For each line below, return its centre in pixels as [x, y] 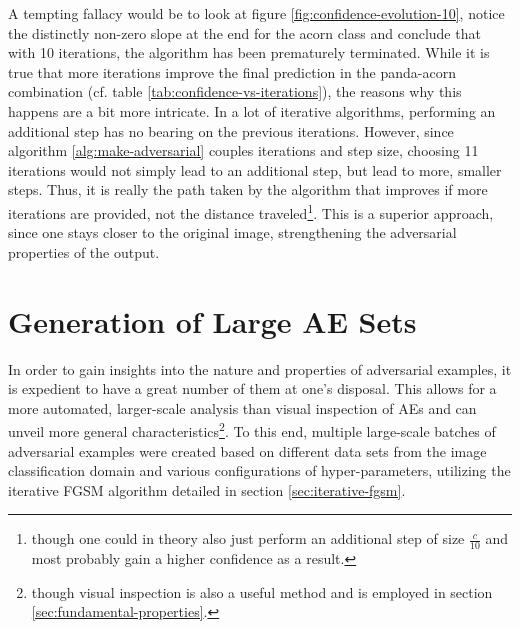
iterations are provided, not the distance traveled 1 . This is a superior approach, [251, 211]
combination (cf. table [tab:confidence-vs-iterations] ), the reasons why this [235, 91]
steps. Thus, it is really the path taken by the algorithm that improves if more [248, 189]
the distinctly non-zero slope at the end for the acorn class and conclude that [244, 32]
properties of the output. [84, 251]
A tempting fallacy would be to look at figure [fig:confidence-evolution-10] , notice [256, 13]
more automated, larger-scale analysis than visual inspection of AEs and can [242, 407]
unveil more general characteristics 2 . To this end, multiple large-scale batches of [252, 429]
